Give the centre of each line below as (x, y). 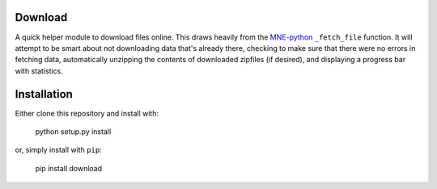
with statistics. (39, 71)
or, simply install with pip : (58, 150)
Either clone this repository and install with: (87, 113)
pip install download (69, 168)
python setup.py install (73, 131)
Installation (44, 94)
